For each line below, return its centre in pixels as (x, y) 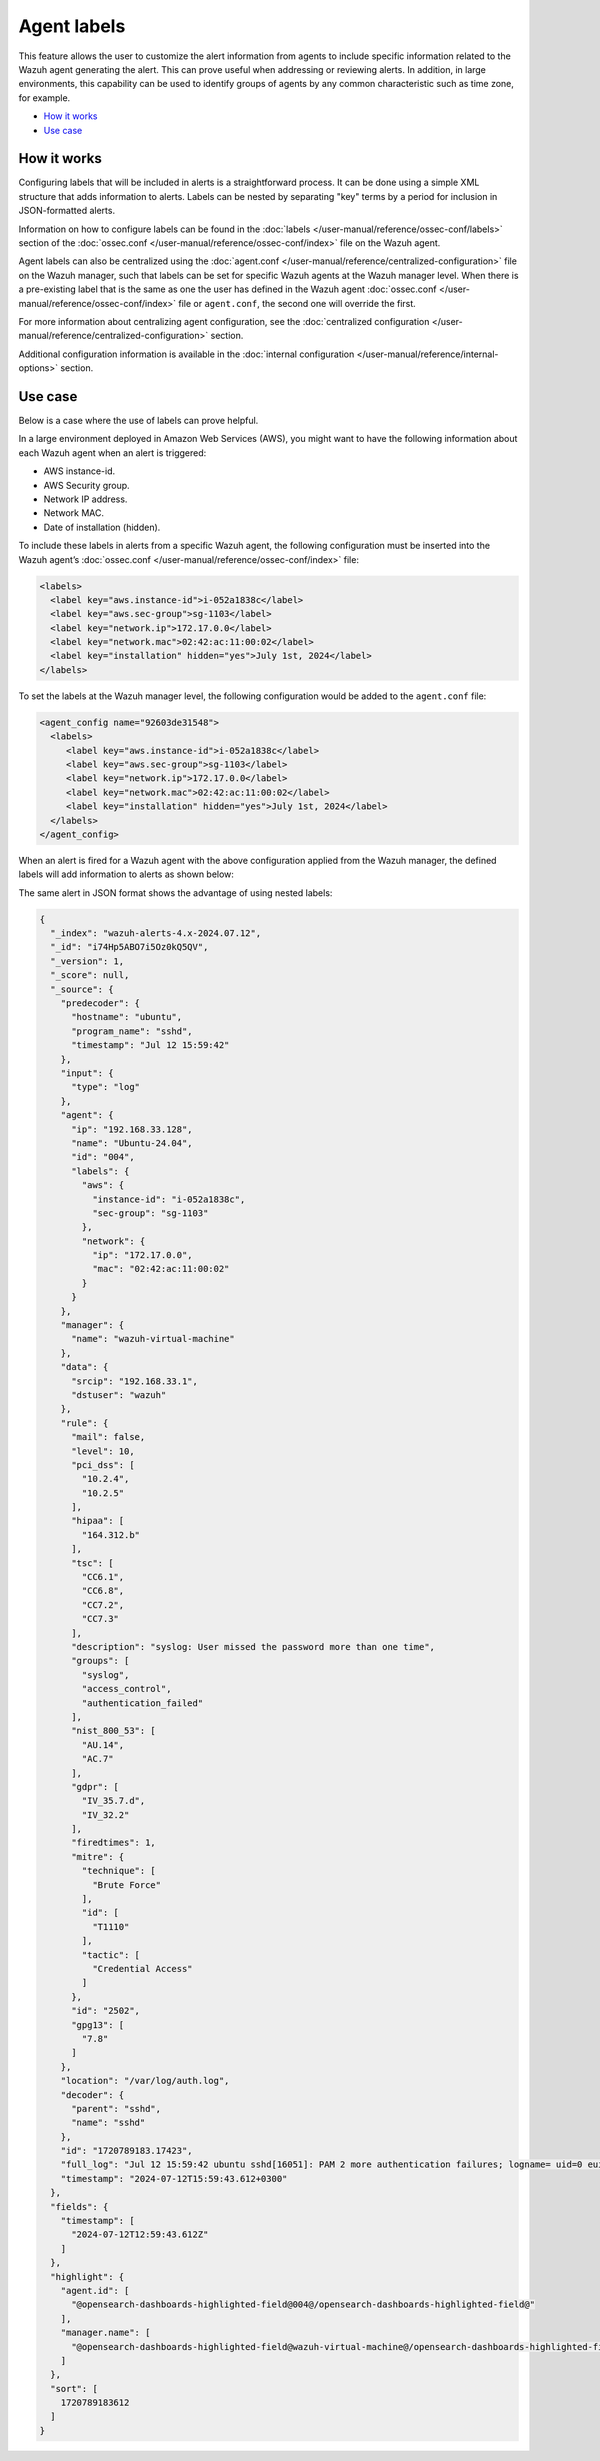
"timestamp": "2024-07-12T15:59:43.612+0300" (174, 2178)
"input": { (87, 1073)
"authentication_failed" (142, 1703)
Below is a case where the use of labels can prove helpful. (138, 420)
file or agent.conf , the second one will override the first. (297, 303)
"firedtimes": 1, (114, 1843)
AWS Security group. (86, 485)
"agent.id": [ (95, 2290)
